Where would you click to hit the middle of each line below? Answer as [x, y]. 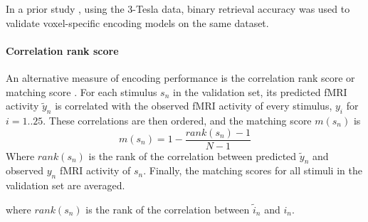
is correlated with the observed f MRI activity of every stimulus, [194, 106]
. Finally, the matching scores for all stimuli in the [253, 170]
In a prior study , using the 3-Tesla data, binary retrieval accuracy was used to [178, 9]
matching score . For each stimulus [82, 91]
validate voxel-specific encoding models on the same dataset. [137, 22]
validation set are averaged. [65, 185]
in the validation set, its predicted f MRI [260, 91]
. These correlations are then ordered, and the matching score [177, 120]
